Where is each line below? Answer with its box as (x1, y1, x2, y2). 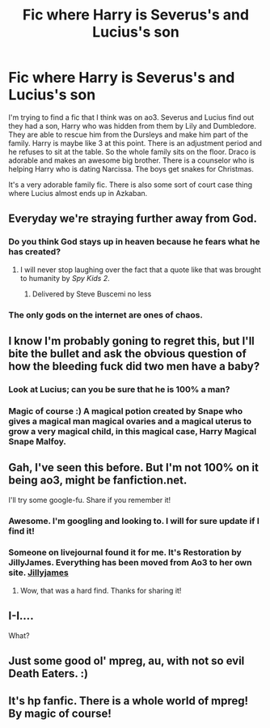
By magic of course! (8, 707, 112, 721)
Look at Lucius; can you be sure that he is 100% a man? (8, 383, 230, 394)
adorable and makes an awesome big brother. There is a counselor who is (8, 155, 255, 165)
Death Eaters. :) (8, 666, 89, 681)
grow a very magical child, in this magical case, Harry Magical (8, 425, 257, 436)
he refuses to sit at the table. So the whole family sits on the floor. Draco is (8, 147, 256, 156)
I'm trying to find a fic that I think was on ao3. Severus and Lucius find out (8, 112, 255, 122)
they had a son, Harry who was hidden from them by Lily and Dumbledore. (8, 121, 257, 130)
